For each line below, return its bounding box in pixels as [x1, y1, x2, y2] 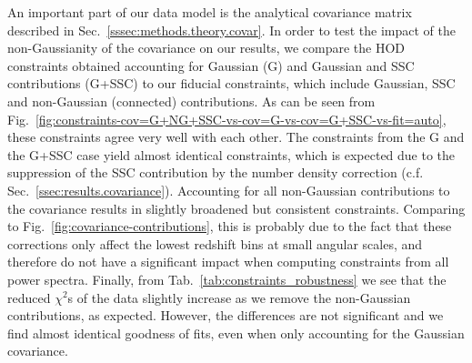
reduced [7, 287, 51, 307]
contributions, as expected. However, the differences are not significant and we [7, 306, 444, 325]
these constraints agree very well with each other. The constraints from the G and [7, 127, 465, 146]
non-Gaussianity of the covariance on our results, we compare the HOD [7, 38, 406, 57]
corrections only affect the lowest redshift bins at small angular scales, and [7, 234, 423, 253]
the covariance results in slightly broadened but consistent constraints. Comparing [7, 198, 466, 217]
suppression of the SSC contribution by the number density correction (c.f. [7, 163, 424, 182]
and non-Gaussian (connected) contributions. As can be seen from [7, 91, 376, 110]
